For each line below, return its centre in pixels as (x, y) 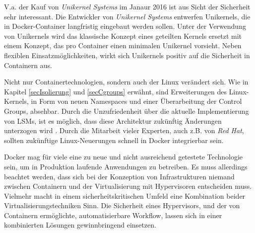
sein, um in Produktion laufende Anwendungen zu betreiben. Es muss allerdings (126, 166)
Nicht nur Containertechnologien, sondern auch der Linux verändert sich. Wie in (126, 82)
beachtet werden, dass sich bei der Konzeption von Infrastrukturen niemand (119, 176)
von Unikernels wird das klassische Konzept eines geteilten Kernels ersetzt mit (123, 36)
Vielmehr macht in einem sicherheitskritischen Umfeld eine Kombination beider (125, 195)
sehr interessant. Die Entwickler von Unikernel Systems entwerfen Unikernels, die (127, 16)
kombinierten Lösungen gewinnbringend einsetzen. (80, 225)
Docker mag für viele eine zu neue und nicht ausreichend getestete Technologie (124, 157)
